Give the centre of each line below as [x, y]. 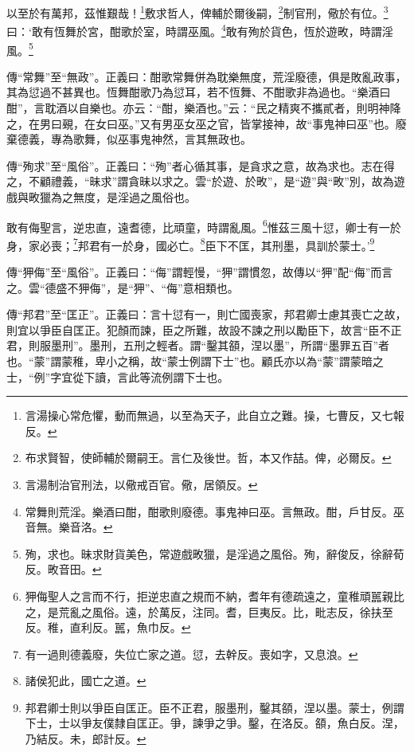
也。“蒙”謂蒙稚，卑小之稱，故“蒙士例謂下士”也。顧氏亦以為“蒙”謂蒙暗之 [195, 360]
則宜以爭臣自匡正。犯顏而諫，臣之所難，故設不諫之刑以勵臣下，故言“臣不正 [204, 329]
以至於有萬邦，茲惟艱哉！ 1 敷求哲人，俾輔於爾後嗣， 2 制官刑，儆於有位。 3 [197, 12]
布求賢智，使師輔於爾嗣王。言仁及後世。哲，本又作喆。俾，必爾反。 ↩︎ [208, 458]
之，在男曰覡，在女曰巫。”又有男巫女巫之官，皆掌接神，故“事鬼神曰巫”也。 [201, 123]
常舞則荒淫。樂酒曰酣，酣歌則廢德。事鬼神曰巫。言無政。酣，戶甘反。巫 [215, 511]
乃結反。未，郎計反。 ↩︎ [86, 739]
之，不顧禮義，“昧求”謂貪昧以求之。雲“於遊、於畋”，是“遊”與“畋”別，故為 [200, 181]
